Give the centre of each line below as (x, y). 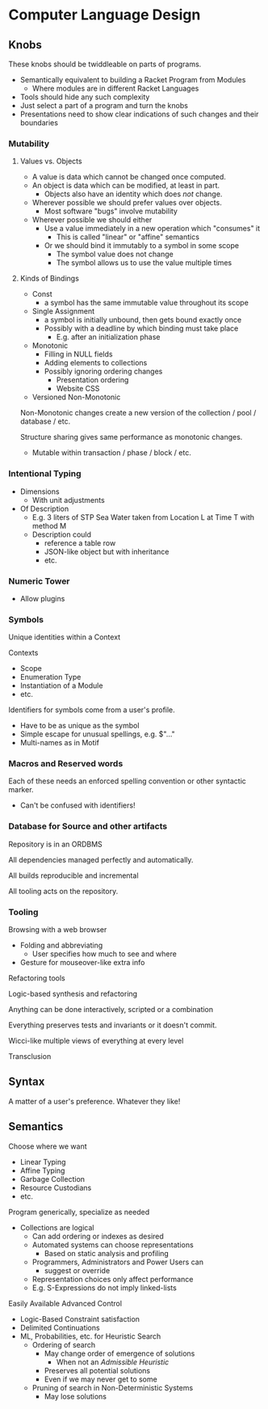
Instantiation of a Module (61, 686)
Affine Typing (42, 1171)
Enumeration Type (50, 677)
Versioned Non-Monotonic (76, 397)
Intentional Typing (45, 474)
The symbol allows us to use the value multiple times (144, 263)
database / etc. (45, 421)
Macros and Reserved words (66, 764)
